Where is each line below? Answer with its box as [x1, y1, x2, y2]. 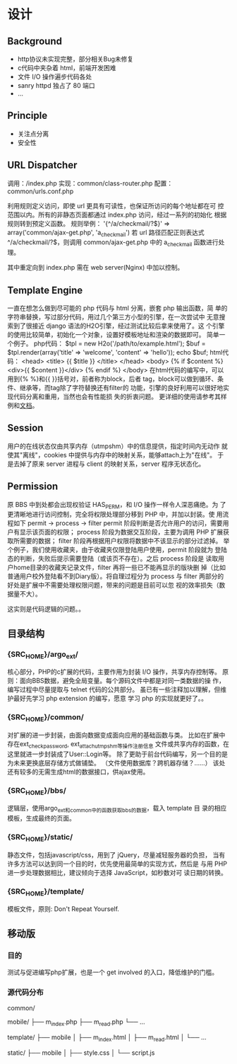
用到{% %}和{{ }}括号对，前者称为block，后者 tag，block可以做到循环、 [7, 374, 218, 383]
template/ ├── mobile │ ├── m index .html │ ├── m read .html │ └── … [7, 1033, 207, 1043]
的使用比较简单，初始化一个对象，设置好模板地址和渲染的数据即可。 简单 [7, 331, 219, 339]
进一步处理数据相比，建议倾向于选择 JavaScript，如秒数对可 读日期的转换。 [7, 868, 228, 876]
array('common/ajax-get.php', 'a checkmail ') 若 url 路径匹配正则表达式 [7, 228, 205, 238]
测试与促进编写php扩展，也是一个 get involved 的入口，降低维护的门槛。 [7, 968, 219, 976]
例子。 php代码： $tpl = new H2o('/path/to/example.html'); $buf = [13, 339, 206, 348]
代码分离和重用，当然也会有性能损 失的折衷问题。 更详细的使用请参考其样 [13, 392, 227, 401]
